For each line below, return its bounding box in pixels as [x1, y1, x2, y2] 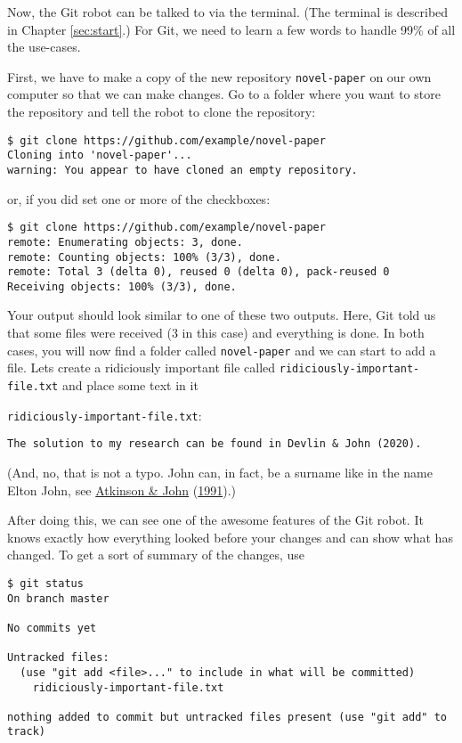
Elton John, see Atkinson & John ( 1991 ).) [7, 480, 237, 499]
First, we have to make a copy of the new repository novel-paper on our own [7, 67, 432, 86]
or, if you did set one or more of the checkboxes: [7, 189, 271, 208]
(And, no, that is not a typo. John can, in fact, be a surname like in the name [7, 462, 433, 481]
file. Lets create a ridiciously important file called [7, 358, 276, 377]
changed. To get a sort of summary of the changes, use [7, 545, 305, 564]
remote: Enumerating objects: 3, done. [7, 235, 243, 249]
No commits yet [7, 621, 97, 634]
